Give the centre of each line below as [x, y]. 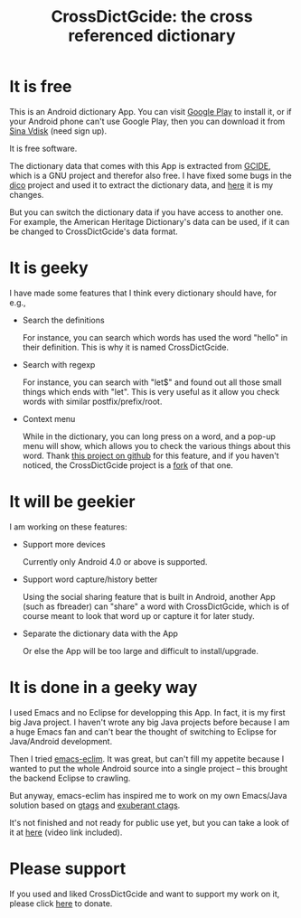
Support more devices [64, 544]
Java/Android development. [61, 741]
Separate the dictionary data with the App [100, 633]
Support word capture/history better [90, 579]
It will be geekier [72, 502]
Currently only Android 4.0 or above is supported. [115, 561]
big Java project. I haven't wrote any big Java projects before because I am [150, 722]
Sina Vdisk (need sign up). [58, 131]
